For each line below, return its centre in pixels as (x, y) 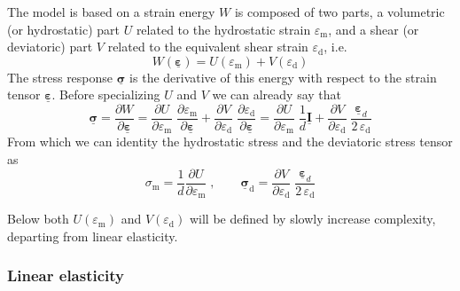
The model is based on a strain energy (111, 12)
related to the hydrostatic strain (223, 29)
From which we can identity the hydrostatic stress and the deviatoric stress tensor (230, 142)
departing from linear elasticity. (93, 236)
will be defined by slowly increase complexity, (312, 219)
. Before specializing (106, 94)
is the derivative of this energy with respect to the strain (283, 77)
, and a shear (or (374, 29)
